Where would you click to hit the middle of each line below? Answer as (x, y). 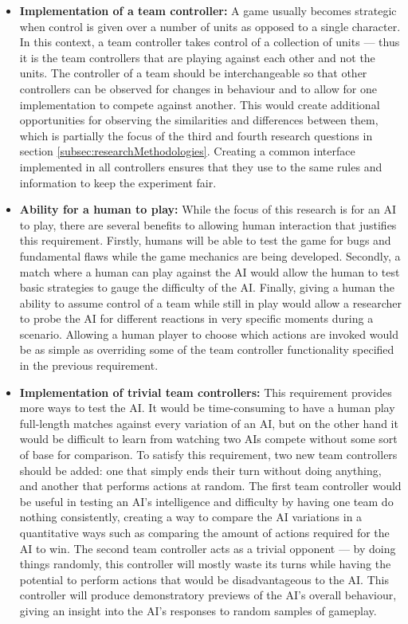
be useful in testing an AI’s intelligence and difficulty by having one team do (206, 501)
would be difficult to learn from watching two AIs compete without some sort (208, 439)
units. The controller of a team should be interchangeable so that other (193, 73)
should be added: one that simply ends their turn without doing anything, (200, 470)
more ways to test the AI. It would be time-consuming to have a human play (207, 408)
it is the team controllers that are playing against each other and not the (197, 57)
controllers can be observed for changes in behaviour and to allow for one (198, 88)
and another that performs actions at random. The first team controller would (210, 486)
